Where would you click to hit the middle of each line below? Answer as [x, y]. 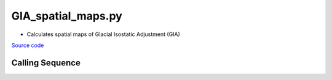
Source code [28, 45]
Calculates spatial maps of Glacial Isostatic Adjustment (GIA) [104, 34]
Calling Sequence [46, 63]
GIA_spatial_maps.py [67, 16]
